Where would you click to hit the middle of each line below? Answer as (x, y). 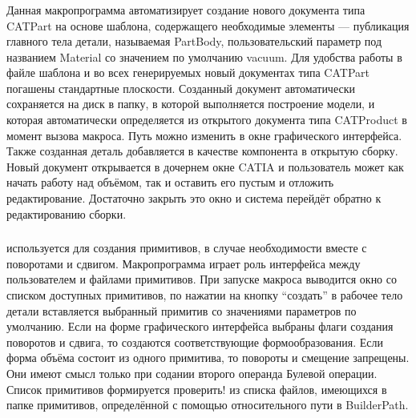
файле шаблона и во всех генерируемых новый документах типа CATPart (188, 72)
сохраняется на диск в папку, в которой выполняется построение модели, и (191, 104)
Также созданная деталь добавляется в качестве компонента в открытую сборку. (202, 151)
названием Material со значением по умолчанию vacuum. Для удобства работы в (204, 56)
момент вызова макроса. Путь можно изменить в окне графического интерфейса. (204, 135)
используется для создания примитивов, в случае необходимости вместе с (187, 248)
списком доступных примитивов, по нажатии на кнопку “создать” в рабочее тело (205, 294)
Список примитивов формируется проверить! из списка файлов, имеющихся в (197, 389)
